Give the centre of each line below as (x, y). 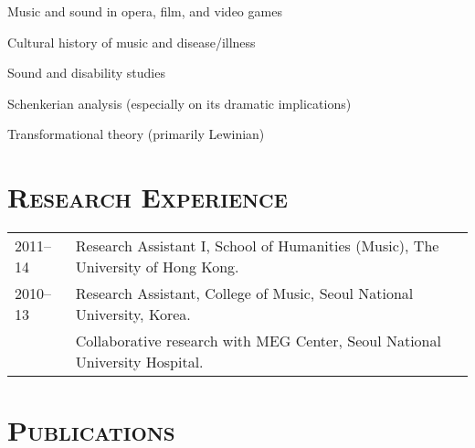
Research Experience (148, 197)
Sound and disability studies (86, 73)
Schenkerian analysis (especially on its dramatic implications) (179, 103)
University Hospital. (139, 362)
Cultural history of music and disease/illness (132, 42)
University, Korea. (133, 315)
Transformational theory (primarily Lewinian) (136, 134)
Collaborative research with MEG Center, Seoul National (258, 341)
